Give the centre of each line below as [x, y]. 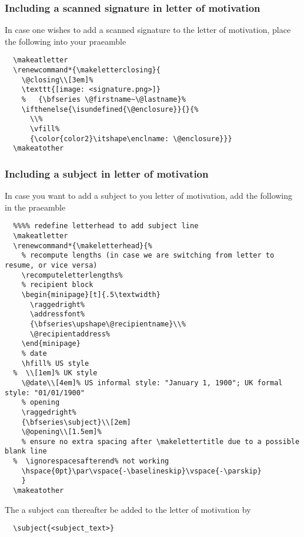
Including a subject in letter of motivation [107, 173]
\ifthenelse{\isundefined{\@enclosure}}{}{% [110, 109]
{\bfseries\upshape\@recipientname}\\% [108, 324]
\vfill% [45, 129]
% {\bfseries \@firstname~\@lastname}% [103, 100]
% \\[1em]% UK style [55, 373]
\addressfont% [57, 314]
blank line [26, 451]
